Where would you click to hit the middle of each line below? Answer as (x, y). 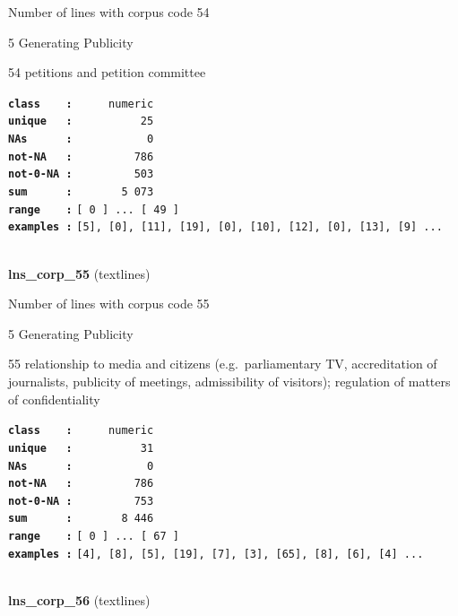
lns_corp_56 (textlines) (79, 600)
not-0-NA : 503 (81, 174)
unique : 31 (81, 448)
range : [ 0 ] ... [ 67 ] (94, 537)
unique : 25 (81, 121)
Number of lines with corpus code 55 (109, 304)
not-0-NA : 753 (81, 501)
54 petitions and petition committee (107, 72)
